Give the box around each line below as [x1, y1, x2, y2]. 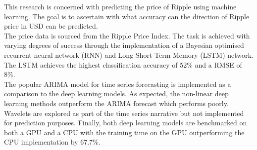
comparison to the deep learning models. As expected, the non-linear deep [4, 88, 229, 99]
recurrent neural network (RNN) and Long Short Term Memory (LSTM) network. [4, 49, 254, 60]
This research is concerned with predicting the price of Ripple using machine [4, 1, 237, 11]
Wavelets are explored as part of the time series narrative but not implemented [4, 108, 244, 118]
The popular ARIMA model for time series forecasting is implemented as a [4, 78, 231, 89]
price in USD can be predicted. [4, 21, 98, 31]
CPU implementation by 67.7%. [4, 137, 101, 147]
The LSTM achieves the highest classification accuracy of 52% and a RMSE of [4, 59, 242, 70]
